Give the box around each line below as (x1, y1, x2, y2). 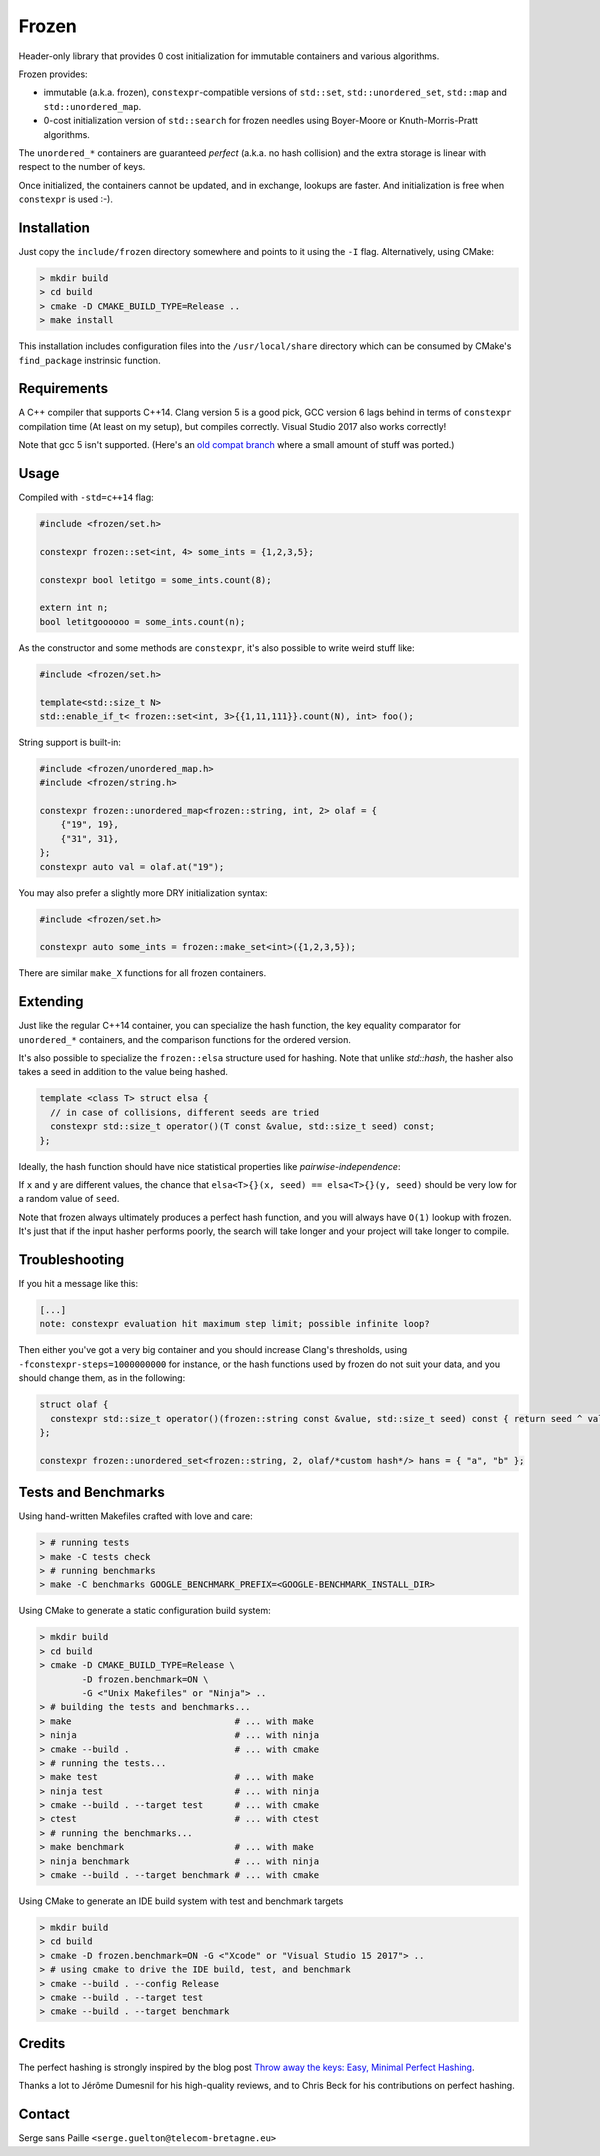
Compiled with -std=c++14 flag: (18, 491, 154, 504)
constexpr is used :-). (18, 193, 114, 205)
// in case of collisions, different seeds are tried (50, 1106, 320, 1118)
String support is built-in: (18, 736, 122, 748)
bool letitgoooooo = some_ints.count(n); (39, 616, 246, 627)
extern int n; (39, 602, 109, 614)
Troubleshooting (18, 1251, 125, 1268)
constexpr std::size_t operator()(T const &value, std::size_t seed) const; (50, 1121, 435, 1132)
